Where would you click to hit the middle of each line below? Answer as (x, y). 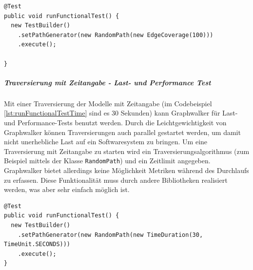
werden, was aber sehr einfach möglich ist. (67, 189)
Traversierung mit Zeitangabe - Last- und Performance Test (107, 82)
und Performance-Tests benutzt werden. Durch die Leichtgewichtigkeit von (115, 122)
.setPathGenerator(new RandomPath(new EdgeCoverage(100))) (116, 35)
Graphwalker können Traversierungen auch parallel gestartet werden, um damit (122, 132)
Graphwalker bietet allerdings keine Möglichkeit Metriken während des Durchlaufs (126, 170)
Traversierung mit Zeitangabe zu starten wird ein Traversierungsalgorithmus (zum (127, 151)
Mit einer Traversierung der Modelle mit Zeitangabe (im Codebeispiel (108, 103)
